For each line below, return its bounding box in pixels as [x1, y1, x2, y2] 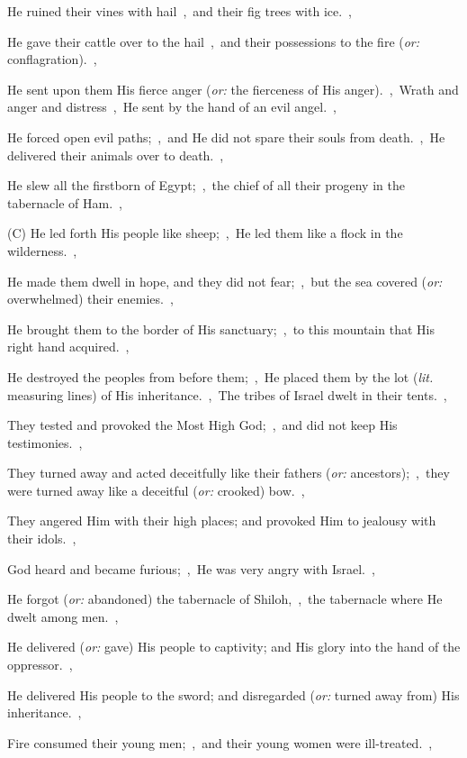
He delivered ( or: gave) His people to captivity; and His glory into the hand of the [7, 637, 461, 656]
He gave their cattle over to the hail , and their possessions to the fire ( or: [7, 32, 420, 50]
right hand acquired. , [7, 337, 130, 356]
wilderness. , [7, 241, 77, 260]
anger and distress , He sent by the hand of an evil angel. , [7, 97, 337, 116]
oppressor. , [7, 655, 73, 674]
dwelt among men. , [7, 607, 119, 626]
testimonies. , [7, 433, 83, 452]
